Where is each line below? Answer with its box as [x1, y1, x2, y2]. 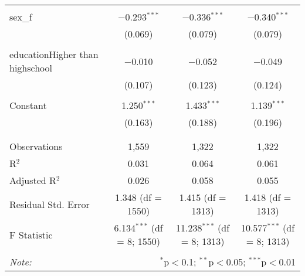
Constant [9, 98, 47, 112]
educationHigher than [9, 47, 99, 61]
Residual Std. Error [9, 197, 90, 211]
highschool [9, 61, 52, 74]
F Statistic [9, 227, 53, 241]
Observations [9, 139, 63, 153]
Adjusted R [9, 173, 56, 187]
